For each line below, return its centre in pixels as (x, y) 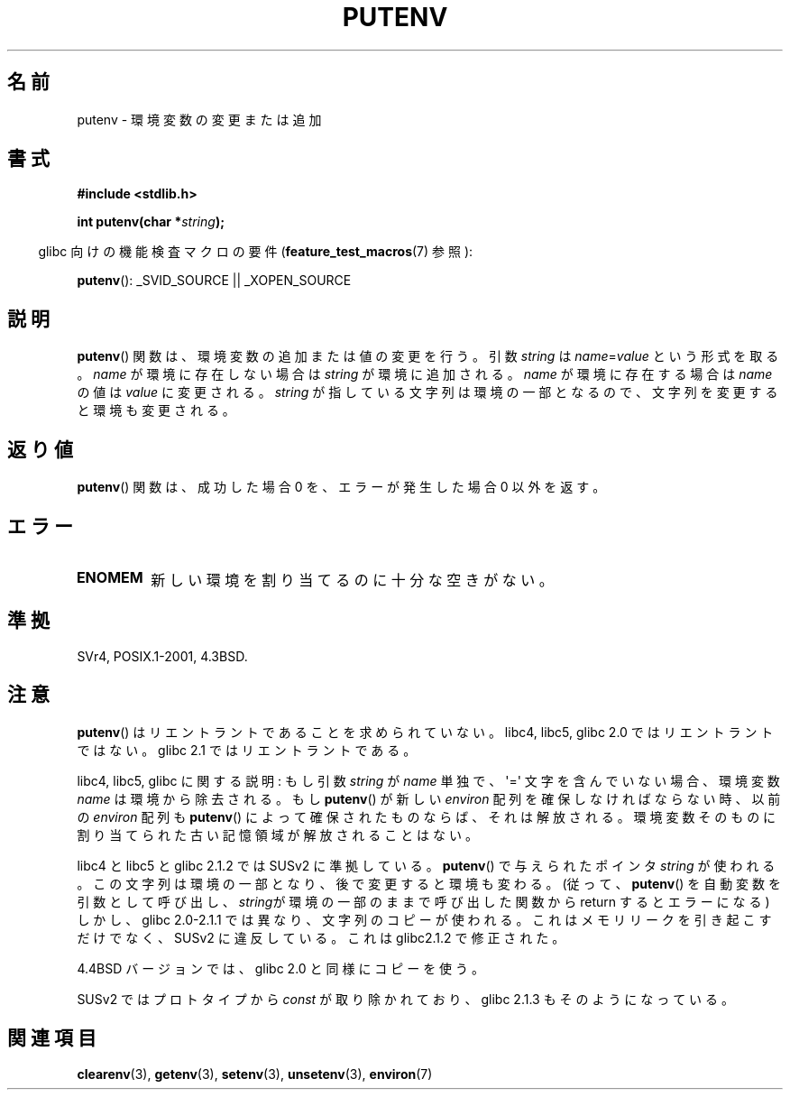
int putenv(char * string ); (151, 222)
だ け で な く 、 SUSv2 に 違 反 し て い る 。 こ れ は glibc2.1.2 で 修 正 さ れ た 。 (321, 937)
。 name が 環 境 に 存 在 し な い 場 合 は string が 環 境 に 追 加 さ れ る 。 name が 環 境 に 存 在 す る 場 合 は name (425, 374)
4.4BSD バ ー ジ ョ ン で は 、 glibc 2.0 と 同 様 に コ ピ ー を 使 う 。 (280, 968)
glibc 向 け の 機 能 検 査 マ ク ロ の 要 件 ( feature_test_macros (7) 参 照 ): (256, 252)
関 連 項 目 (52, 1038)
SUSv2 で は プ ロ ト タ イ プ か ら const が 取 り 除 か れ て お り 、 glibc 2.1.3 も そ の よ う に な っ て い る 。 (405, 999)
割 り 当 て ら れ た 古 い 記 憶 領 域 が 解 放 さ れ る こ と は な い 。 (277, 834)
